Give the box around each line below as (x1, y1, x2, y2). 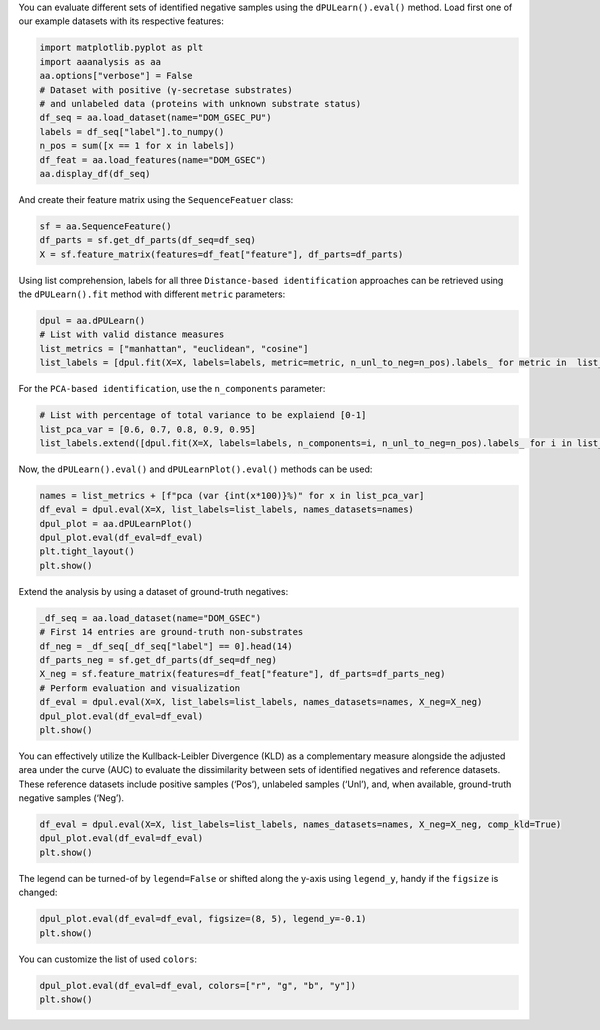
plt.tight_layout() (39, 546, 135, 557)
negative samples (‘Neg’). (18, 792, 125, 804)
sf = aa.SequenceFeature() (39, 220, 172, 232)
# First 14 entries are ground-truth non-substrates (39, 626, 304, 638)
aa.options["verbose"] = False (39, 70, 194, 82)
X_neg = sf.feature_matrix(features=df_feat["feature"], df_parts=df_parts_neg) (39, 668, 446, 680)
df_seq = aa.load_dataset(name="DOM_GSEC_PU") (39, 112, 272, 124)
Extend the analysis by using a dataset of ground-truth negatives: (18, 585, 289, 597)
